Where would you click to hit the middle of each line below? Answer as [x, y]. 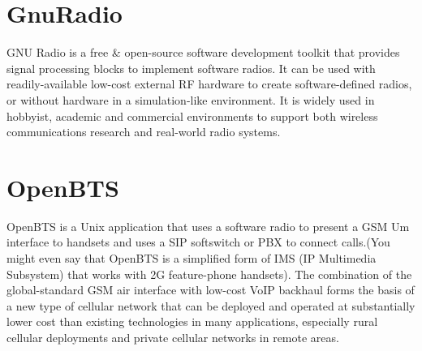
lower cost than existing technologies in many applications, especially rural [192, 321]
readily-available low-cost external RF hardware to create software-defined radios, [209, 84]
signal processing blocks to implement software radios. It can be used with [191, 68]
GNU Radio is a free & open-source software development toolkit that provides [203, 52]
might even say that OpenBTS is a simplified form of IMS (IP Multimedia [192, 258]
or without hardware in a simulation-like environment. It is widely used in [191, 99]
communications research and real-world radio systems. [144, 132]
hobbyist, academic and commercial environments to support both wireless [192, 116]
